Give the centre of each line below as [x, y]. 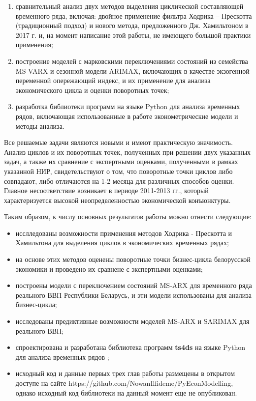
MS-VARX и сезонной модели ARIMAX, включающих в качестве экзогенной [132, 71]
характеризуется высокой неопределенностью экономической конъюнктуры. [117, 200]
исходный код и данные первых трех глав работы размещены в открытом [125, 373]
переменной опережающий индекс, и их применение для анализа [113, 80]
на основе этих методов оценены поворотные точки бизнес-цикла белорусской [133, 259]
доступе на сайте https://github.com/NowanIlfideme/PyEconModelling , [124, 383]
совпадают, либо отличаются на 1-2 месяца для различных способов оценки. [119, 181]
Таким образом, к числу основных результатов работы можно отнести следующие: [128, 216]
